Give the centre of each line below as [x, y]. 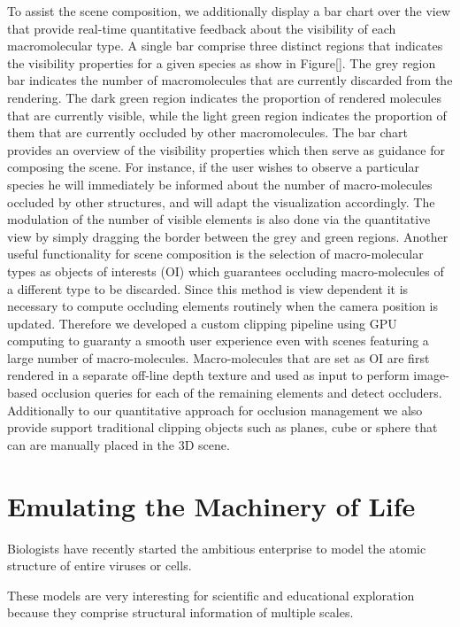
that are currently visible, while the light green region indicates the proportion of [227, 115]
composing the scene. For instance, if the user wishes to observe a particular [214, 167]
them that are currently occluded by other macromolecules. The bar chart [207, 132]
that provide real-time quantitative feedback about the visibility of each [202, 28]
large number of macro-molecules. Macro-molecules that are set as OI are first [218, 357]
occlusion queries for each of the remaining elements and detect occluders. [241, 393]
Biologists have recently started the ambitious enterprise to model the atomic [217, 548]
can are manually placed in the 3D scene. [119, 444]
